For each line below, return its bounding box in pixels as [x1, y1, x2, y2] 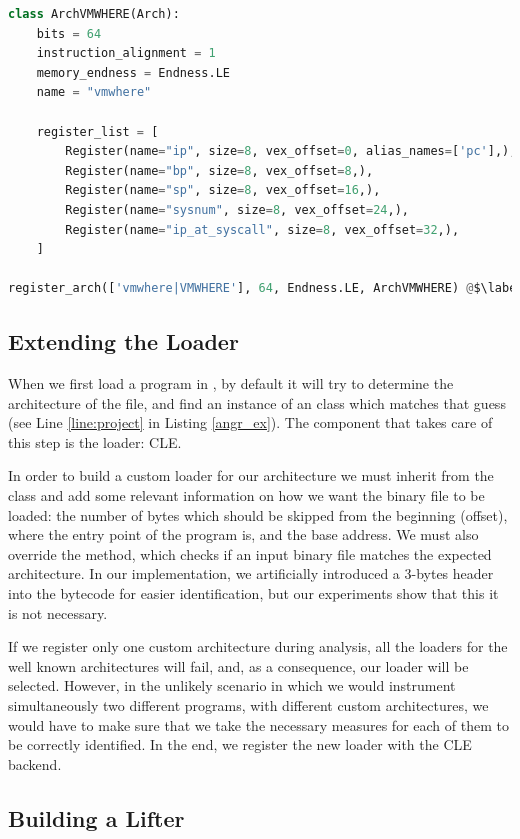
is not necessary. [8, 602, 108, 623]
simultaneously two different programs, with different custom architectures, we [8, 695, 489, 716]
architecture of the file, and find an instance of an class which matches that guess [8, 392, 506, 413]
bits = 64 [36, 26, 102, 41]
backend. [8, 753, 62, 774]
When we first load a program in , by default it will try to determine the [8, 373, 454, 394]
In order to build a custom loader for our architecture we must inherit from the [8, 465, 494, 486]
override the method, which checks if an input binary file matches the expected [8, 543, 492, 564]
